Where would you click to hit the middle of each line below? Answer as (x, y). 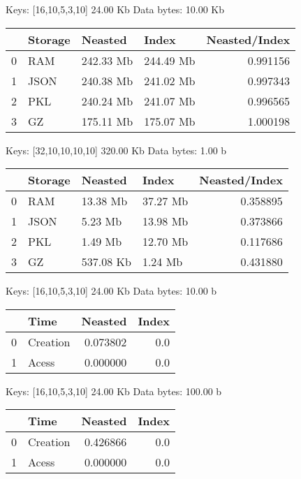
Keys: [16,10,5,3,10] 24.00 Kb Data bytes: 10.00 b (111, 291)
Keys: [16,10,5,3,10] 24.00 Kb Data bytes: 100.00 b (114, 391)
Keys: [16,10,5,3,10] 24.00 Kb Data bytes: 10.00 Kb (115, 9)
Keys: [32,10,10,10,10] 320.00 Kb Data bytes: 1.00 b (116, 150)
